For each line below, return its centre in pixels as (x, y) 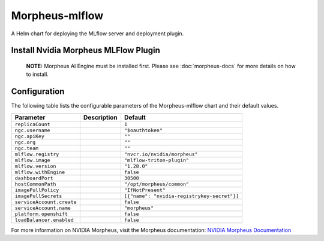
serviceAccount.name (43, 208)
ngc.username (32, 130)
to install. (37, 74)
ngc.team (27, 148)
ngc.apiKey (30, 136)
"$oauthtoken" (143, 130)
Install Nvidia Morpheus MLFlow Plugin (85, 51)
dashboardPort (34, 178)
